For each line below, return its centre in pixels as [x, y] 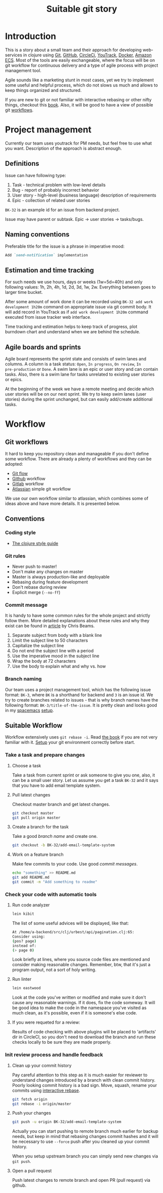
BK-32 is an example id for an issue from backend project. [63, 210]
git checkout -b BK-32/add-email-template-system [63, 845]
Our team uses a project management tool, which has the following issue [78, 689]
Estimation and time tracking [49, 270]
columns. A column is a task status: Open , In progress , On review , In [73, 364]
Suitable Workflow [34, 725]
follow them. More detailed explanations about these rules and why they [77, 621]
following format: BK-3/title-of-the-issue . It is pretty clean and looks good [81, 705]
